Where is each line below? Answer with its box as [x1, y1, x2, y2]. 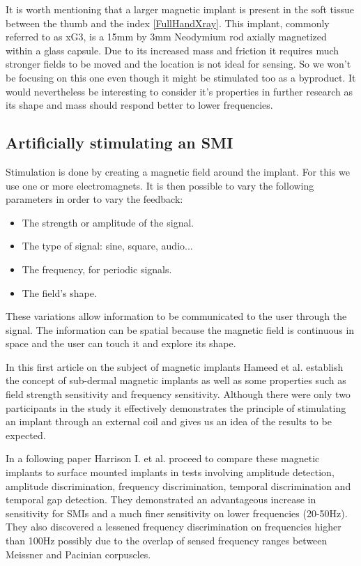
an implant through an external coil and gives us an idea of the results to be [6, 414, 332, 429]
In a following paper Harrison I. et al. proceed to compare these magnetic [6, 451, 320, 466]
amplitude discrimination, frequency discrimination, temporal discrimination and [6, 478, 351, 493]
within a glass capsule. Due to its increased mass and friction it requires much [6, 43, 339, 57]
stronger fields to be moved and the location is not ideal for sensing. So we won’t [6, 56, 351, 71]
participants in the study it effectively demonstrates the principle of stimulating [6, 400, 346, 415]
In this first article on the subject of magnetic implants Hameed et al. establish [6, 359, 344, 374]
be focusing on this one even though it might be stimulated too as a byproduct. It [6, 70, 356, 84]
